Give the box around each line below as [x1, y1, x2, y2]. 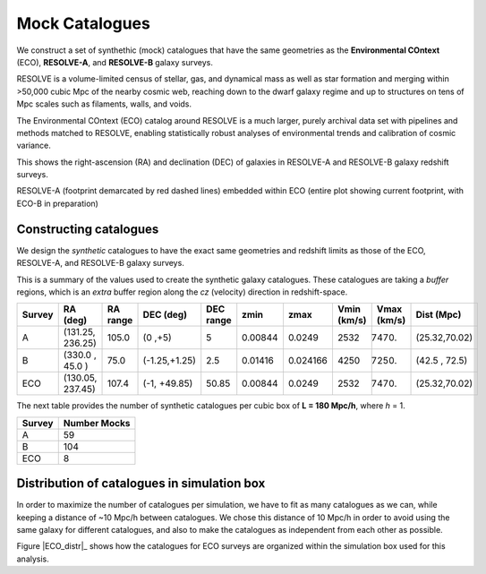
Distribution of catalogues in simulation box [16, 475, 266, 492]
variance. [16, 140, 51, 151]
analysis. [16, 553, 49, 564]
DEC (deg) [142, 309, 188, 321]
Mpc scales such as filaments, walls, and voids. [16, 99, 192, 109]
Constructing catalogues [16, 221, 159, 236]
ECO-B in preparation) [16, 198, 98, 209]
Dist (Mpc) [415, 309, 462, 321]
